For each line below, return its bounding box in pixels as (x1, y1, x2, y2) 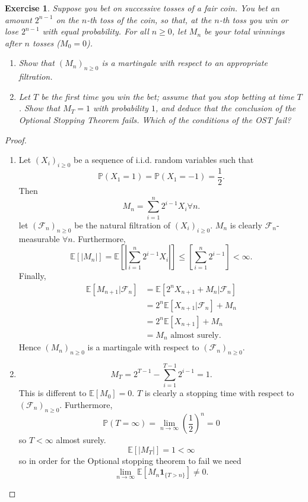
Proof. (5, 133, 27, 146)
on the (56, 13, 79, 26)
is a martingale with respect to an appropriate (101, 57, 268, 69)
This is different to (18, 387, 87, 399)
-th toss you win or (219, 13, 288, 26)
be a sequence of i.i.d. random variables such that (74, 153, 254, 166)
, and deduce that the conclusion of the (155, 102, 296, 114)
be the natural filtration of (74, 218, 171, 231)
